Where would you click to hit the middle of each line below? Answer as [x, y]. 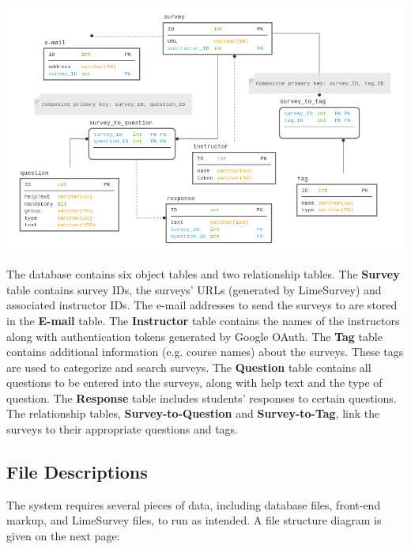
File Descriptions [77, 472]
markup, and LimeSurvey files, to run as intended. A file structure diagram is [194, 520]
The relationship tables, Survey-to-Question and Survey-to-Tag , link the [193, 413]
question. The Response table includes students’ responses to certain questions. [202, 398]
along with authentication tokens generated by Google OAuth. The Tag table [194, 336]
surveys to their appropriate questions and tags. [123, 429]
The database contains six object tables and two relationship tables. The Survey [203, 274]
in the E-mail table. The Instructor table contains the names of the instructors [203, 320]
